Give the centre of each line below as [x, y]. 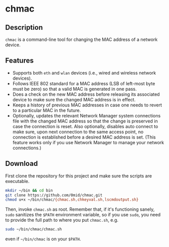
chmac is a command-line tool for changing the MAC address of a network [81, 39]
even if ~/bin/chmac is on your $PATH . [43, 239]
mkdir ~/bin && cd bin [29, 190]
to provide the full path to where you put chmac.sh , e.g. [62, 220]
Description [24, 27]
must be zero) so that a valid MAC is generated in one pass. [75, 89]
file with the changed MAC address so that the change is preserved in [85, 121]
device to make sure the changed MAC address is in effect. [74, 99]
